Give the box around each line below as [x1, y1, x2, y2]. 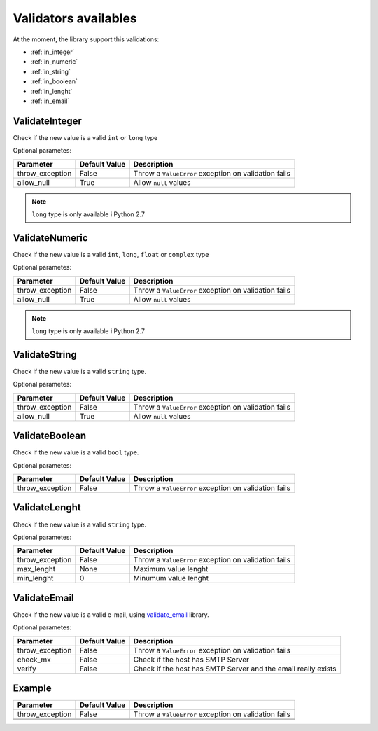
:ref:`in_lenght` [30, 87, 73, 95]
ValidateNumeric [13, 232, 88, 244]
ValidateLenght [13, 501, 81, 514]
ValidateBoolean [13, 430, 87, 442]
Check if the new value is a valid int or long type [13, 133, 158, 141]
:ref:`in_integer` [30, 48, 75, 56]
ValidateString [13, 349, 77, 361]
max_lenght [17, 564, 56, 574]
